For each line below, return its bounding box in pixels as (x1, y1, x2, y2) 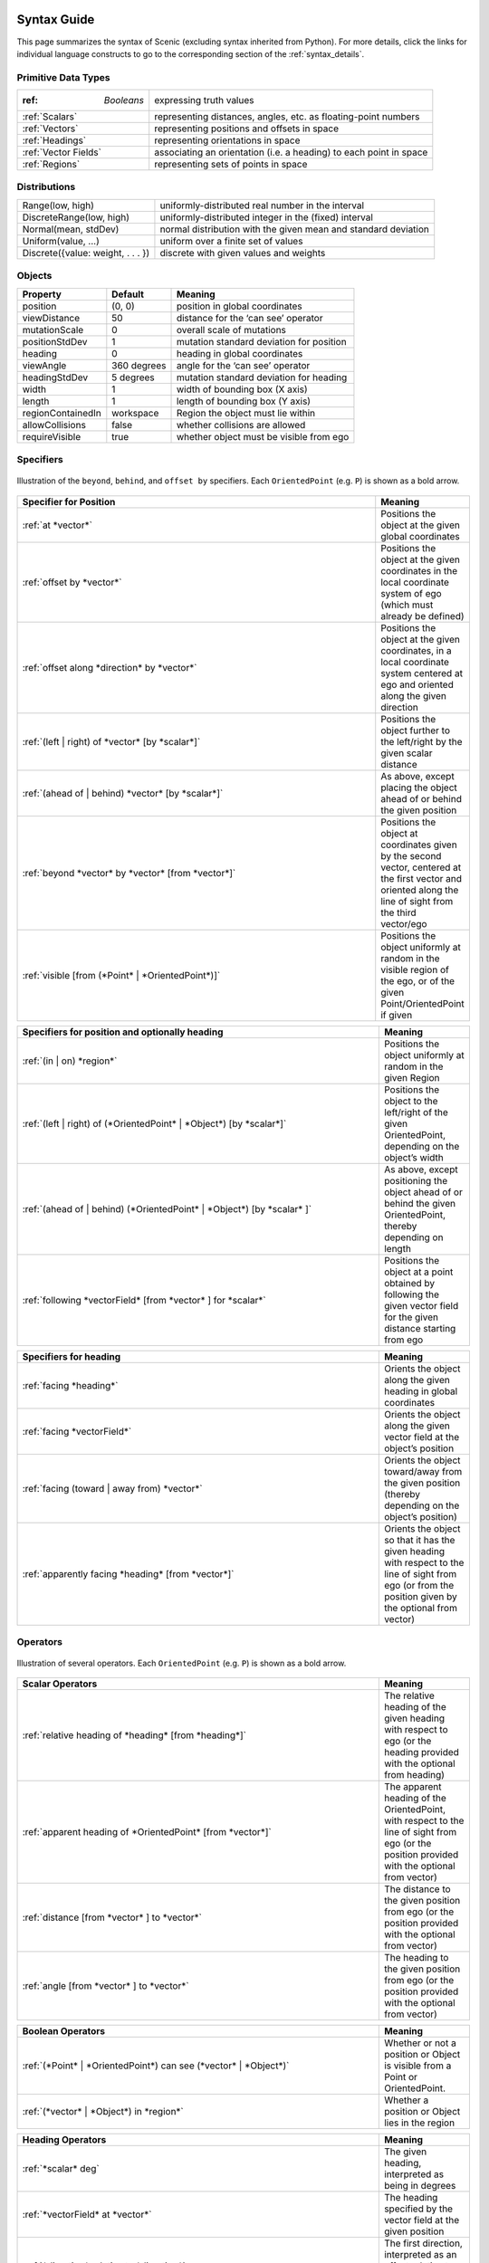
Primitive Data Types (16, 71, 110, 83)
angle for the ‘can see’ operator (176, 358, 311, 371)
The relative (383, 1689, 435, 1702)
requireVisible (22, 430, 81, 443)
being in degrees (383, 2180, 456, 2192)
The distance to (383, 1883, 452, 1895)
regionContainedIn (22, 406, 101, 419)
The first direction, (383, 2237, 464, 2249)
